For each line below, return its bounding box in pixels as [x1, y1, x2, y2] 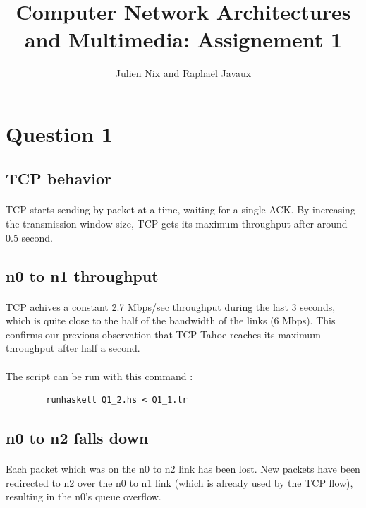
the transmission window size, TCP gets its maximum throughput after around [6, 216, 348, 231]
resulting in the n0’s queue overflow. [6, 489, 161, 504]
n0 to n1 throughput [6, 264, 159, 286]
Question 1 [6, 119, 113, 148]
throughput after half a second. [6, 341, 140, 355]
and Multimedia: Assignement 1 [24, 25, 343, 54]
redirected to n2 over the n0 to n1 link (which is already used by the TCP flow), [6, 475, 353, 490]
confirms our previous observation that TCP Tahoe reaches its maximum [6, 326, 321, 341]
